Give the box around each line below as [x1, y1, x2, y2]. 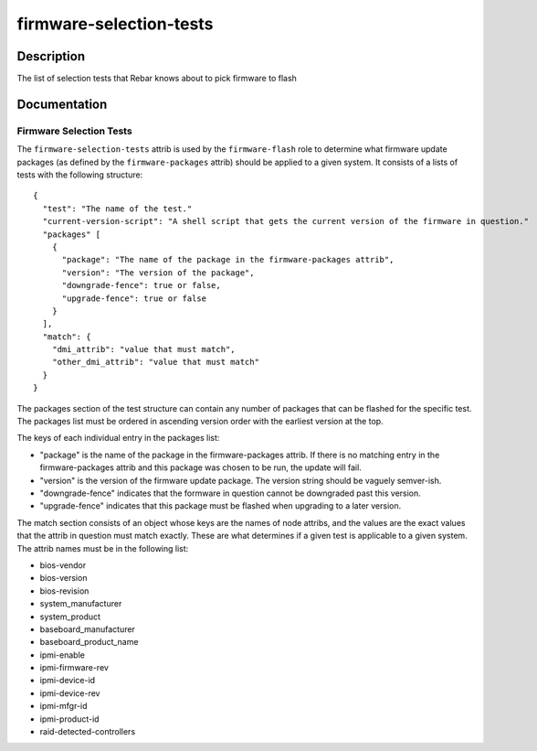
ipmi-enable [39, 649, 86, 660]
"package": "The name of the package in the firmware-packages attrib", [61, 254, 395, 265]
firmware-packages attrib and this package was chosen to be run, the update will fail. [39, 462, 363, 473]
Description [16, 48, 86, 64]
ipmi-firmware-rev [39, 662, 110, 673]
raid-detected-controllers [39, 726, 136, 737]
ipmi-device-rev [39, 687, 100, 699]
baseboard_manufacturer [39, 623, 136, 635]
